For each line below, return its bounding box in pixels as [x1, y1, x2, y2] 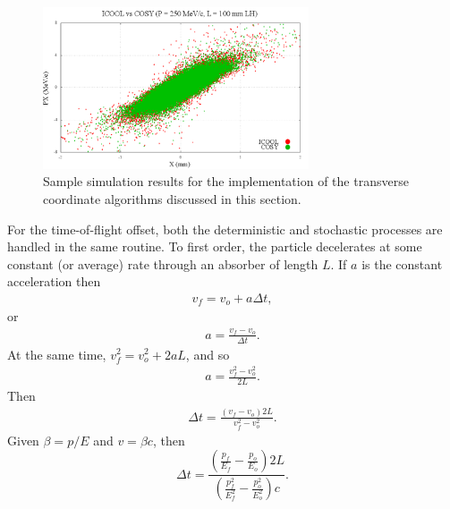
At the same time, [7, 344, 106, 363]
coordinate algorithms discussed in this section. [43, 189, 301, 208]
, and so [185, 344, 230, 363]
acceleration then [7, 272, 101, 291]
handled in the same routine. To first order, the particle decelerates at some [7, 237, 422, 256]
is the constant [361, 254, 443, 273]
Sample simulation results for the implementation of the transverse [43, 172, 409, 191]
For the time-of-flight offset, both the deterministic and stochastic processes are [7, 219, 443, 238]
